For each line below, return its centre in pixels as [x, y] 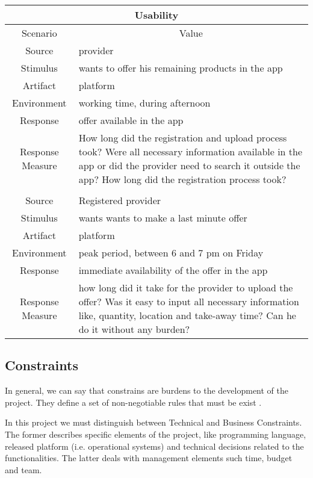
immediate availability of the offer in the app [173, 270]
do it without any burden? [134, 329]
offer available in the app [131, 120]
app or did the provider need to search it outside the [189, 165]
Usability [156, 15]
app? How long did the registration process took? [182, 179]
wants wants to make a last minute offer [163, 218]
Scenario [39, 33]
